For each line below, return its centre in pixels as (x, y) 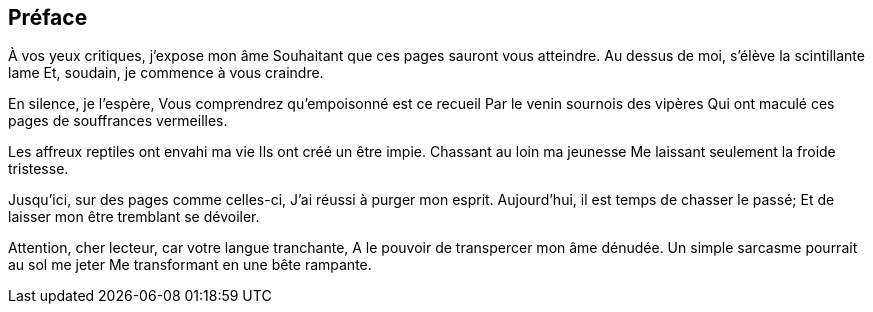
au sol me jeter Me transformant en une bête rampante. (190, 265)
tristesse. (38, 169)
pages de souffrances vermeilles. (118, 121)
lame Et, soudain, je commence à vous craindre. (166, 73)
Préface (48, 17)
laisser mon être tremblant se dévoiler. (134, 217)
